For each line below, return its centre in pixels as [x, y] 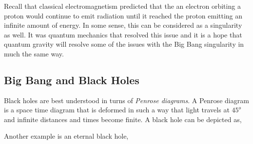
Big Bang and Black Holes [72, 80]
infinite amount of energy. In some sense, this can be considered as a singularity [123, 25]
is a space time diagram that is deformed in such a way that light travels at [117, 110]
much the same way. [34, 53]
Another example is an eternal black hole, [66, 135]
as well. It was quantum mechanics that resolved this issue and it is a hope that [123, 34]
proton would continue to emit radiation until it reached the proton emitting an [123, 15]
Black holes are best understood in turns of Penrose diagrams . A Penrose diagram [126, 100]
